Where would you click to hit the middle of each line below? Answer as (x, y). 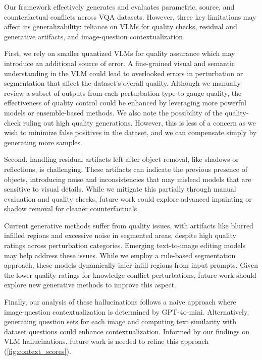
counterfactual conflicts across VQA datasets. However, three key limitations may (130, 16)
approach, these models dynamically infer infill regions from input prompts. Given (131, 265)
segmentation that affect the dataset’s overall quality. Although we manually (122, 83)
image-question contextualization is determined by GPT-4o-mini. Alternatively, (127, 311)
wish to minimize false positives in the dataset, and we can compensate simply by (130, 132)
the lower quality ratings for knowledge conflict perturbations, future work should (130, 275)
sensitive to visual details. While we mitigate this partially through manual (120, 189)
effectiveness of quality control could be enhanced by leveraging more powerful (125, 103)
